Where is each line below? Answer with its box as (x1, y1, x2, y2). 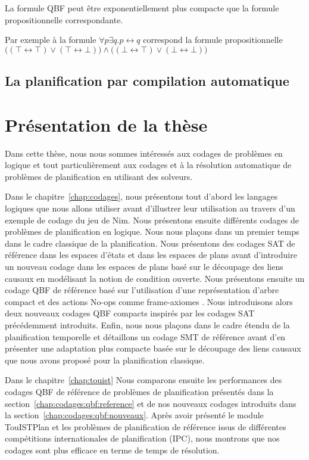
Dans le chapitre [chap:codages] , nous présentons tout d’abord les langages (5, 190, 278, 203)
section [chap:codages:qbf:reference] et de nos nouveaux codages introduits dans (5, 397, 296, 409)
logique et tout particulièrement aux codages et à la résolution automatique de (5, 158, 292, 171)
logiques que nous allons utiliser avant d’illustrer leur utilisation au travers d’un (5, 202, 295, 215)
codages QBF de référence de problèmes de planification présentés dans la (5, 385, 274, 397)
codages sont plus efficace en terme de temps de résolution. (5, 443, 220, 456)
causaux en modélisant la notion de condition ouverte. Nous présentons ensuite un (5, 272, 305, 284)
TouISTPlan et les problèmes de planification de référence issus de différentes (5, 420, 286, 433)
